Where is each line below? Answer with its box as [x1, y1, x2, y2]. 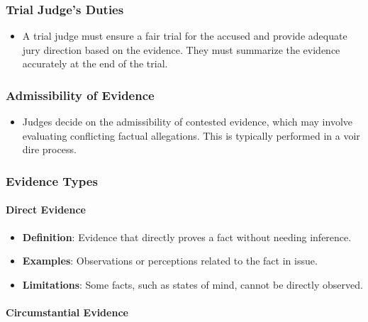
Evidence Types [6, 172, 98, 189]
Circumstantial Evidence [6, 305, 128, 320]
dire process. [22, 142, 77, 157]
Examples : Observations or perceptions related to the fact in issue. [22, 253, 318, 268]
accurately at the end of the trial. [22, 56, 168, 71]
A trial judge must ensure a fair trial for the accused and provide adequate [22, 28, 347, 43]
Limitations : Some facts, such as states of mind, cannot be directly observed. [22, 277, 363, 292]
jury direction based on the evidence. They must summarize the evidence [22, 42, 340, 57]
